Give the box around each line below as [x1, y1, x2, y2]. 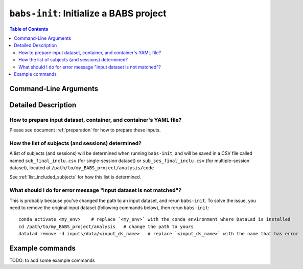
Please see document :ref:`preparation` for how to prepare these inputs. [9, 127, 161, 133]
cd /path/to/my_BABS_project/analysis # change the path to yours [18, 223, 194, 230]
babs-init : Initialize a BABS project [9, 8, 167, 19]
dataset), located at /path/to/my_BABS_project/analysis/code [9, 164, 154, 171]
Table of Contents [9, 26, 49, 32]
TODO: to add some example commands [9, 257, 95, 263]
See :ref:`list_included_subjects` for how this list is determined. [9, 174, 142, 180]
